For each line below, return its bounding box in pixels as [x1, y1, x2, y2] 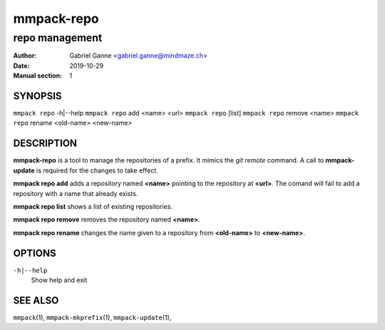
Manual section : [13, 71, 63, 80]
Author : [13, 51, 37, 60]
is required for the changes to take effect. [36, 166, 158, 175]
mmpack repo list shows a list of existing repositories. [13, 202, 173, 210]
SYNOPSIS [13, 90, 62, 102]
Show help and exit [31, 276, 88, 284]
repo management [13, 31, 103, 44]
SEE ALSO [13, 294, 59, 306]
